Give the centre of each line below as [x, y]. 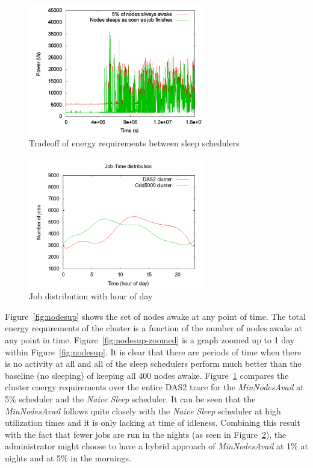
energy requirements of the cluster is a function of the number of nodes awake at [153, 328]
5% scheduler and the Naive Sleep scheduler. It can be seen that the [130, 398]
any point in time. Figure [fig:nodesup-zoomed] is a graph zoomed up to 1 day [150, 340]
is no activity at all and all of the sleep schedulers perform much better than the [153, 363]
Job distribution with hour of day [91, 296]
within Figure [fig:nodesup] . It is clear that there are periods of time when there [153, 351]
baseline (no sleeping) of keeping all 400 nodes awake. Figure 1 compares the [147, 375]
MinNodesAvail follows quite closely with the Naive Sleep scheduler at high [143, 410]
